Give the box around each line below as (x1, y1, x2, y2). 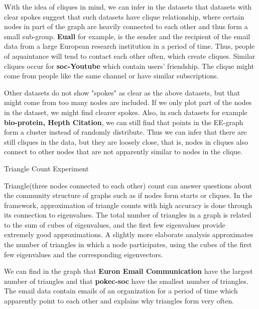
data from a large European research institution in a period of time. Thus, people (4, 41, 255, 51)
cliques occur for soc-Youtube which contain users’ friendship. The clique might (4, 60, 254, 71)
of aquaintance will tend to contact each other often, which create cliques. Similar (4, 50, 255, 61)
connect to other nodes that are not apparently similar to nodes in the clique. (4, 146, 243, 157)
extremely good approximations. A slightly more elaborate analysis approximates (4, 229, 253, 240)
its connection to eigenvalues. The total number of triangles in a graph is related (4, 210, 251, 220)
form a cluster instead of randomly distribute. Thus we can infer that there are (4, 127, 247, 137)
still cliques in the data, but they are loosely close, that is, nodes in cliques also (4, 136, 248, 147)
